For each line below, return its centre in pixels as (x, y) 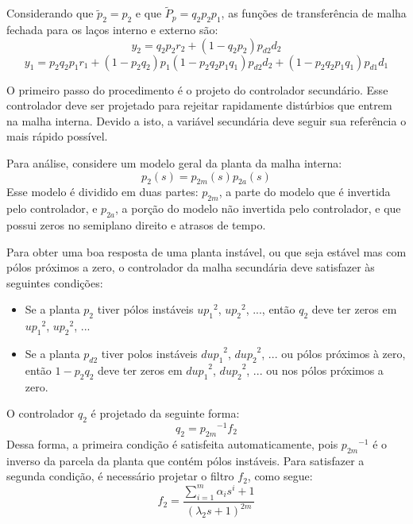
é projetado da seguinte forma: (165, 413)
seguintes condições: (55, 282)
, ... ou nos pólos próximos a (315, 370)
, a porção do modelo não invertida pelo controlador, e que (258, 208)
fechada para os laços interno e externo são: (112, 30)
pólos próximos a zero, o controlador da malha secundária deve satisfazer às (191, 267)
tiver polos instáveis (149, 353)
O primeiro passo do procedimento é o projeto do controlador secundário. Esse (197, 89)
